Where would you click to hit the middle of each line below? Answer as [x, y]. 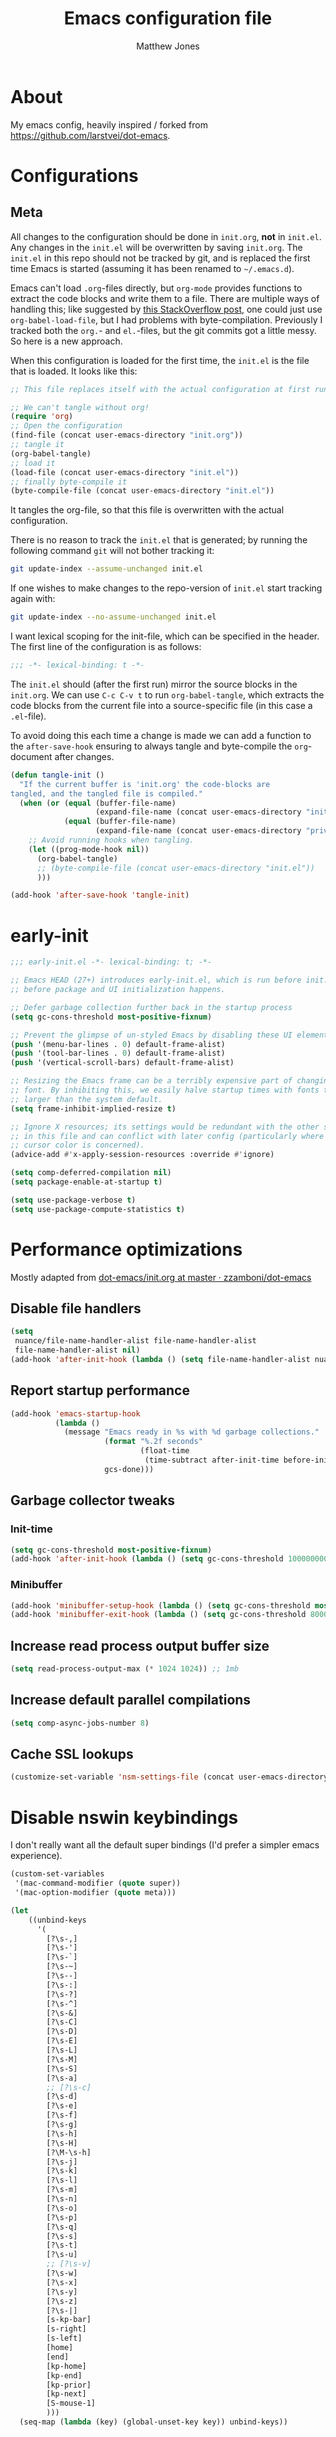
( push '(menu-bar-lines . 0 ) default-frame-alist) [118, 1044]
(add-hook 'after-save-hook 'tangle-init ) [100, 895]
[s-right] [66, 2329]
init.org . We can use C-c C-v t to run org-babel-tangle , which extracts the [167, 694]
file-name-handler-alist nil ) [77, 1350]
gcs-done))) [129, 1469]
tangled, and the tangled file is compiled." [106, 793]
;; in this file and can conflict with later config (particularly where [167, 1136]
